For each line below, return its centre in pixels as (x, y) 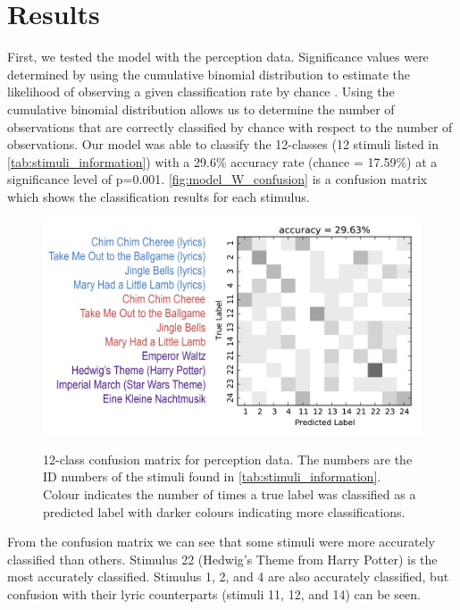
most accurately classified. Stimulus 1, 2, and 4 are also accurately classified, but (228, 577)
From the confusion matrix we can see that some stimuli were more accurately (221, 542)
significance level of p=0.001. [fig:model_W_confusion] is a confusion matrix (217, 179)
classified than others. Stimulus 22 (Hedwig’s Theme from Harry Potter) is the (222, 559)
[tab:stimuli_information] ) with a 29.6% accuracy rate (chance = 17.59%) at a (222, 161)
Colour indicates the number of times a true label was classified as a (230, 494)
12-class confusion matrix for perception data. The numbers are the (228, 459)
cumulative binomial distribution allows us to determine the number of (201, 109)
